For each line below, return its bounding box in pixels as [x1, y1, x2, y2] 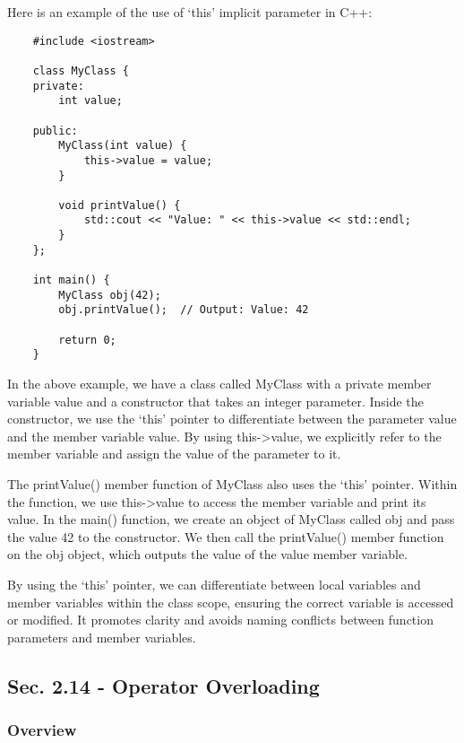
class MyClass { [32, 64, 130, 77]
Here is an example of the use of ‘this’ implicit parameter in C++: [7, 3, 373, 21]
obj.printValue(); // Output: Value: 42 [58, 303, 309, 317]
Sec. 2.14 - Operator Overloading [7, 671, 320, 699]
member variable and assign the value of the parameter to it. [7, 444, 341, 463]
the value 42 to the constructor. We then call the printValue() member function [7, 527, 444, 546]
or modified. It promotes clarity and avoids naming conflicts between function [7, 610, 434, 629]
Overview [7, 719, 77, 741]
